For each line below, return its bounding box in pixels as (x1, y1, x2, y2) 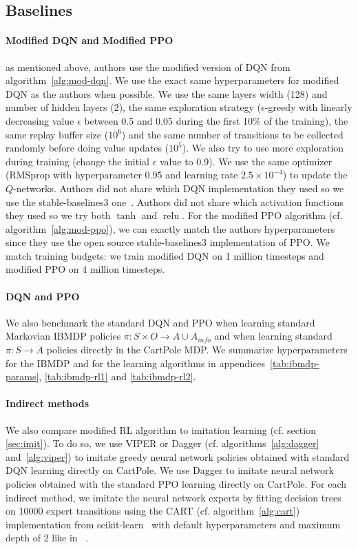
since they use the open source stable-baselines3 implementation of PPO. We (6, 235, 330, 249)
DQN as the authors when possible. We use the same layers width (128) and (6, 86, 328, 101)
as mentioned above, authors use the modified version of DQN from (6, 59, 291, 74)
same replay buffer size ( (6, 127, 109, 141)
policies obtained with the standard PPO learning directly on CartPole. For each (6, 477, 347, 491)
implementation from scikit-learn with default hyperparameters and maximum (6, 517, 341, 531)
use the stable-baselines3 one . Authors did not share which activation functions (6, 194, 344, 209)
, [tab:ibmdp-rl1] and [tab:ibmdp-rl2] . (39, 369, 196, 384)
